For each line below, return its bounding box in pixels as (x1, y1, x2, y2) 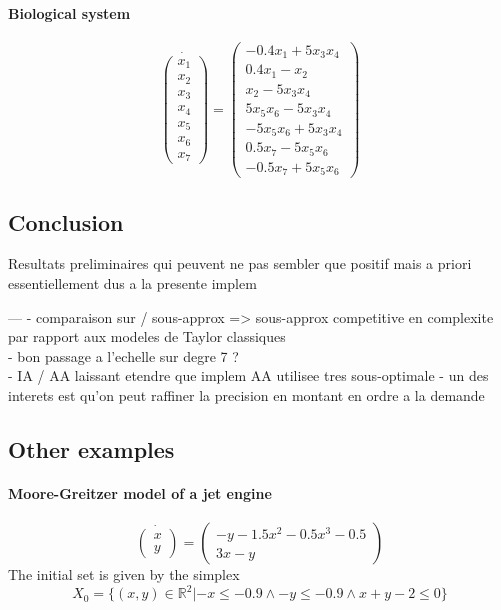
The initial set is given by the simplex (8, 564, 240, 585)
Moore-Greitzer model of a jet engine (8, 483, 272, 503)
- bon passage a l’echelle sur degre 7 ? (8, 345, 239, 366)
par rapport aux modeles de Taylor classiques (8, 326, 286, 347)
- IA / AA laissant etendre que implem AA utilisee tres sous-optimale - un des (8, 365, 489, 386)
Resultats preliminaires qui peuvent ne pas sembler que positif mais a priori (8, 253, 472, 274)
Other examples (8, 434, 175, 465)
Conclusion (8, 206, 124, 237)
